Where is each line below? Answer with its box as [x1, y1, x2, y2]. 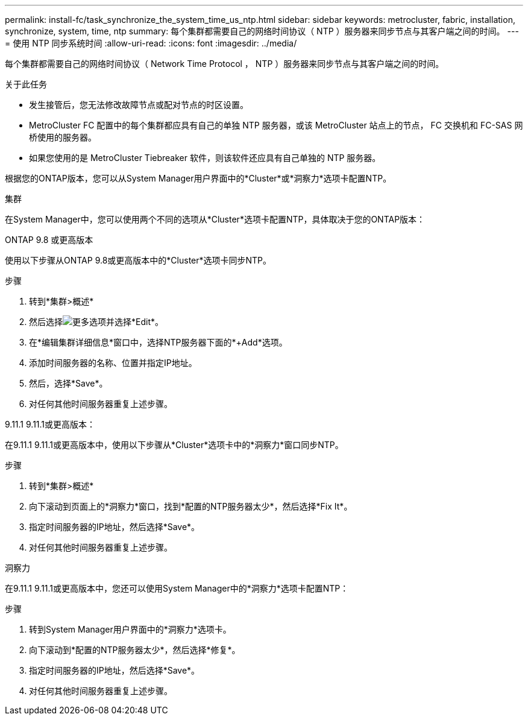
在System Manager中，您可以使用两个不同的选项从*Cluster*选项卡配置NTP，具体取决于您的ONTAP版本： [5, 214, 426, 224]
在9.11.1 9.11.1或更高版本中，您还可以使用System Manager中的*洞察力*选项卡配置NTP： [5, 583, 349, 593]
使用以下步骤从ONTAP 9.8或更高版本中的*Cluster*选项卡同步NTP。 [5, 255, 272, 265]
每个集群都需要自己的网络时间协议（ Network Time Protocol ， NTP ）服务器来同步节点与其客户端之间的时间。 [5, 58, 444, 69]
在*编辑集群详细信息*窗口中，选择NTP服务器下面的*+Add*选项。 [29, 337, 288, 347]
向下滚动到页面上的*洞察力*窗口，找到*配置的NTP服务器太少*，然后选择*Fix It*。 [29, 501, 353, 511]
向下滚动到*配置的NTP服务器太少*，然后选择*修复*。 [29, 645, 240, 655]
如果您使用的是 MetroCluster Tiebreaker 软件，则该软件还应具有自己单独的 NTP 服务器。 [29, 153, 381, 163]
